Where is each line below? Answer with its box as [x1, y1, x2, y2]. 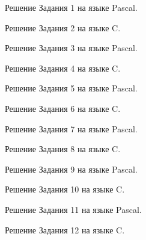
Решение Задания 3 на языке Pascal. [5, 42, 138, 54]
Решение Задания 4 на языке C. [5, 61, 121, 74]
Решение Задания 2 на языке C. [5, 21, 121, 34]
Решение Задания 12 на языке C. [5, 223, 125, 236]
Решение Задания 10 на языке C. [5, 183, 125, 195]
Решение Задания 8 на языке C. [5, 143, 121, 155]
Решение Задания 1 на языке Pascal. [5, 1, 138, 13]
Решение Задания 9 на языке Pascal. [5, 162, 138, 175]
